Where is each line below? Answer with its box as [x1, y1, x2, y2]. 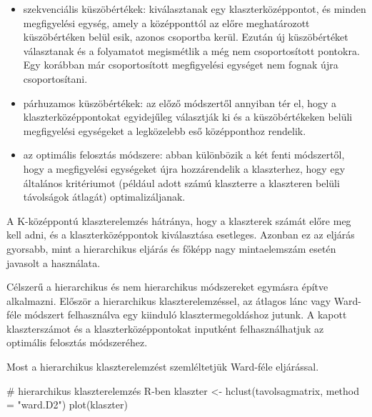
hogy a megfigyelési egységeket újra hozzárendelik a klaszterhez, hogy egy [23, 161, 346, 176]
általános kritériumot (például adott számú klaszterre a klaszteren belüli [23, 175, 340, 190]
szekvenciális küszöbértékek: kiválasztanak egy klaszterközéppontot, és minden [23, 1, 366, 16]
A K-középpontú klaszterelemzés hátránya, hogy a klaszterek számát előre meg [6, 213, 351, 228]
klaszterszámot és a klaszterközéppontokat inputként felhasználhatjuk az [6, 321, 324, 336]
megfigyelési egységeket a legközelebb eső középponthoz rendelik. [23, 123, 306, 138]
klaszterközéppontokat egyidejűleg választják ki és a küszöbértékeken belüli [23, 109, 353, 124]
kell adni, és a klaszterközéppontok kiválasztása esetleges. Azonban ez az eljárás [6, 227, 355, 242]
